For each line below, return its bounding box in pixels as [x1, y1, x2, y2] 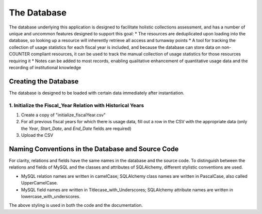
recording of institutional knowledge [9, 64, 82, 70]
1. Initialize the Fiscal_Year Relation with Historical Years [9, 102, 144, 109]
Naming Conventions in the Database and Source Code [9, 145, 179, 153]
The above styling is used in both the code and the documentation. [9, 202, 143, 208]
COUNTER [9, 51, 30, 57]
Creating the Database [9, 77, 79, 86]
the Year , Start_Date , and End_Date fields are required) [21, 126, 131, 131]
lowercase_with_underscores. [21, 193, 81, 199]
